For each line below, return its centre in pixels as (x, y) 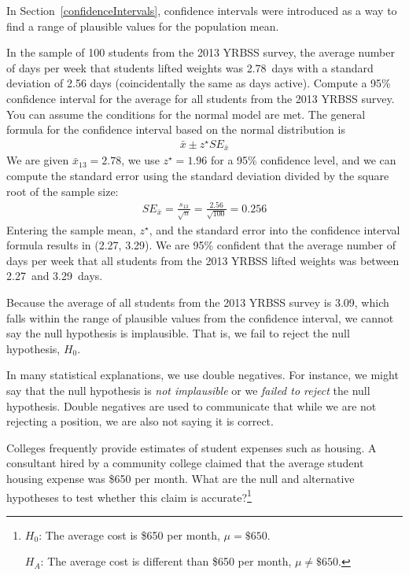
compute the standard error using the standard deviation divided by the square (198, 175)
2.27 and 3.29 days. (55, 276)
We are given (38, 160)
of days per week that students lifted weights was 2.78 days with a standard (190, 67)
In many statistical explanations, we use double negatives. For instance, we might (203, 375)
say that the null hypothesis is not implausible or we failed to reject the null (188, 390)
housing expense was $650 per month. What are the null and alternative (181, 478)
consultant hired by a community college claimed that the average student (185, 463)
